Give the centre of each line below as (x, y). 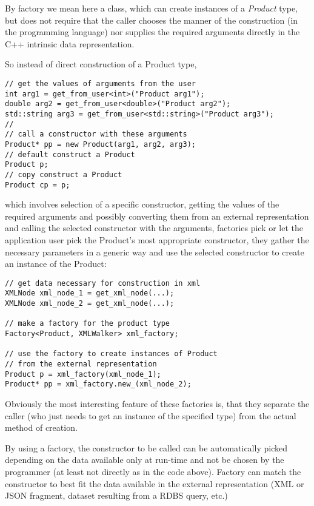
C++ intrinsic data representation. (70, 43)
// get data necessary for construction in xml (103, 283)
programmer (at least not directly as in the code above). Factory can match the (153, 471)
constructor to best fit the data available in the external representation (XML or (155, 483)
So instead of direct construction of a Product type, (101, 64)
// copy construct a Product (64, 174)
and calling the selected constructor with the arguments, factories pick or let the (154, 228)
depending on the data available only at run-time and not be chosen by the (145, 460)
